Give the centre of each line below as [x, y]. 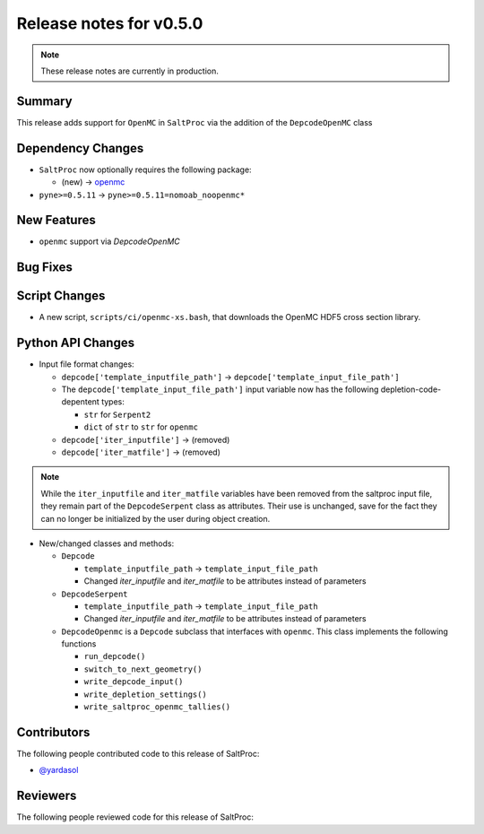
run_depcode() [115, 656]
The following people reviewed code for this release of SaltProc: [135, 817]
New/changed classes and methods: [107, 543]
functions [79, 644]
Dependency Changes [80, 148]
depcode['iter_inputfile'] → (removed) [146, 439]
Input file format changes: [86, 364]
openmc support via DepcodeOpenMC [110, 241]
